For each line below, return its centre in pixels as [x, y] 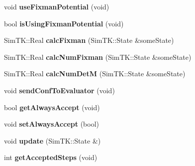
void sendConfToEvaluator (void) [59, 90]
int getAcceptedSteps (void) [51, 157]
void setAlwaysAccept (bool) [52, 124]
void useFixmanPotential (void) [57, 6]
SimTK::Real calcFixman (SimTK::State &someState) [89, 40]
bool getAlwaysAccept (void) [52, 107]
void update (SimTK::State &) [52, 140]
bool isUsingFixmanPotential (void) [64, 23]
